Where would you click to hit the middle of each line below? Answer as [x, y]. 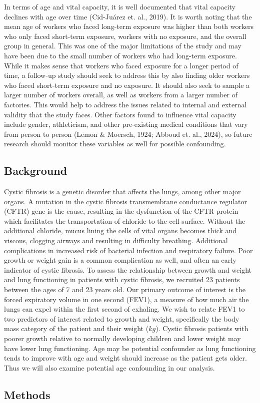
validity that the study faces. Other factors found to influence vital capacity [120, 114]
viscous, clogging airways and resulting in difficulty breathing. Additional [116, 240]
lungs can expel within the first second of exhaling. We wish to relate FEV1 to [124, 309]
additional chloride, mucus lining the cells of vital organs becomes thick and [120, 230]
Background [36, 171]
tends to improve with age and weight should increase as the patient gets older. [125, 358]
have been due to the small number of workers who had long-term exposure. [120, 55]
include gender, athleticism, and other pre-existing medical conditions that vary [126, 124]
